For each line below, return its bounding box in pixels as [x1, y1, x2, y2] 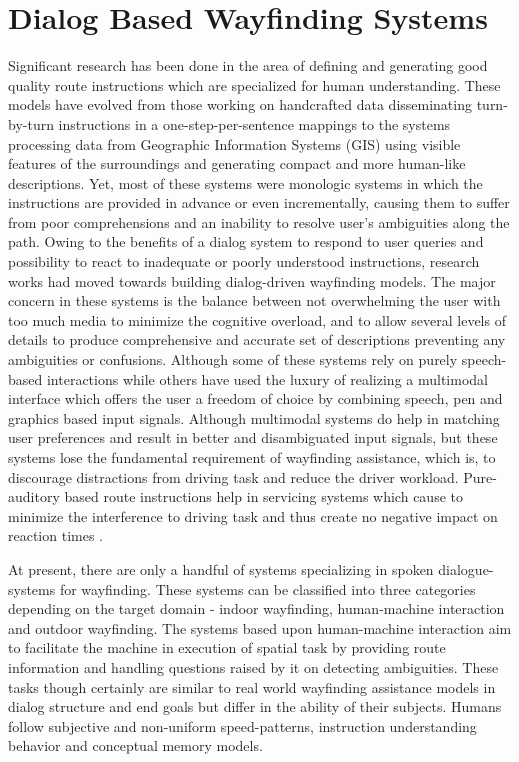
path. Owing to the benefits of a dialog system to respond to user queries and [8, 231, 484, 252]
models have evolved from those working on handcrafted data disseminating [8, 94, 472, 115]
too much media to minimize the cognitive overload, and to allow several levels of [8, 309, 506, 330]
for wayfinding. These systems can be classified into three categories [59, 578, 476, 599]
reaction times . [8, 525, 104, 546]
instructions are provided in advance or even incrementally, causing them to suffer [8, 192, 510, 213]
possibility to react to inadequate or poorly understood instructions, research [8, 251, 480, 272]
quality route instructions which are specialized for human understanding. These [8, 74, 501, 95]
